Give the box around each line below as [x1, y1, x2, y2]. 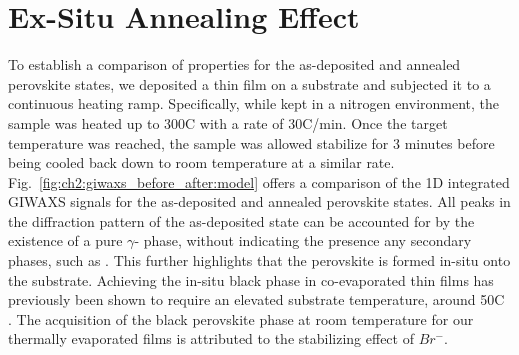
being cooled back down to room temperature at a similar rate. [8, 152, 395, 173]
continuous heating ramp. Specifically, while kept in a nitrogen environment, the [8, 93, 500, 114]
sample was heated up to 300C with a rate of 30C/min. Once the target [8, 112, 448, 133]
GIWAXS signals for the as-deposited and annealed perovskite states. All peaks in [8, 191, 511, 212]
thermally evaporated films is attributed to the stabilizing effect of [8, 328, 414, 349]
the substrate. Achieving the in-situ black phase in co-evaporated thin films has [8, 269, 494, 290]
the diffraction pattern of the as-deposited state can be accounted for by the [8, 210, 475, 231]
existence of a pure [8, 230, 123, 251]
